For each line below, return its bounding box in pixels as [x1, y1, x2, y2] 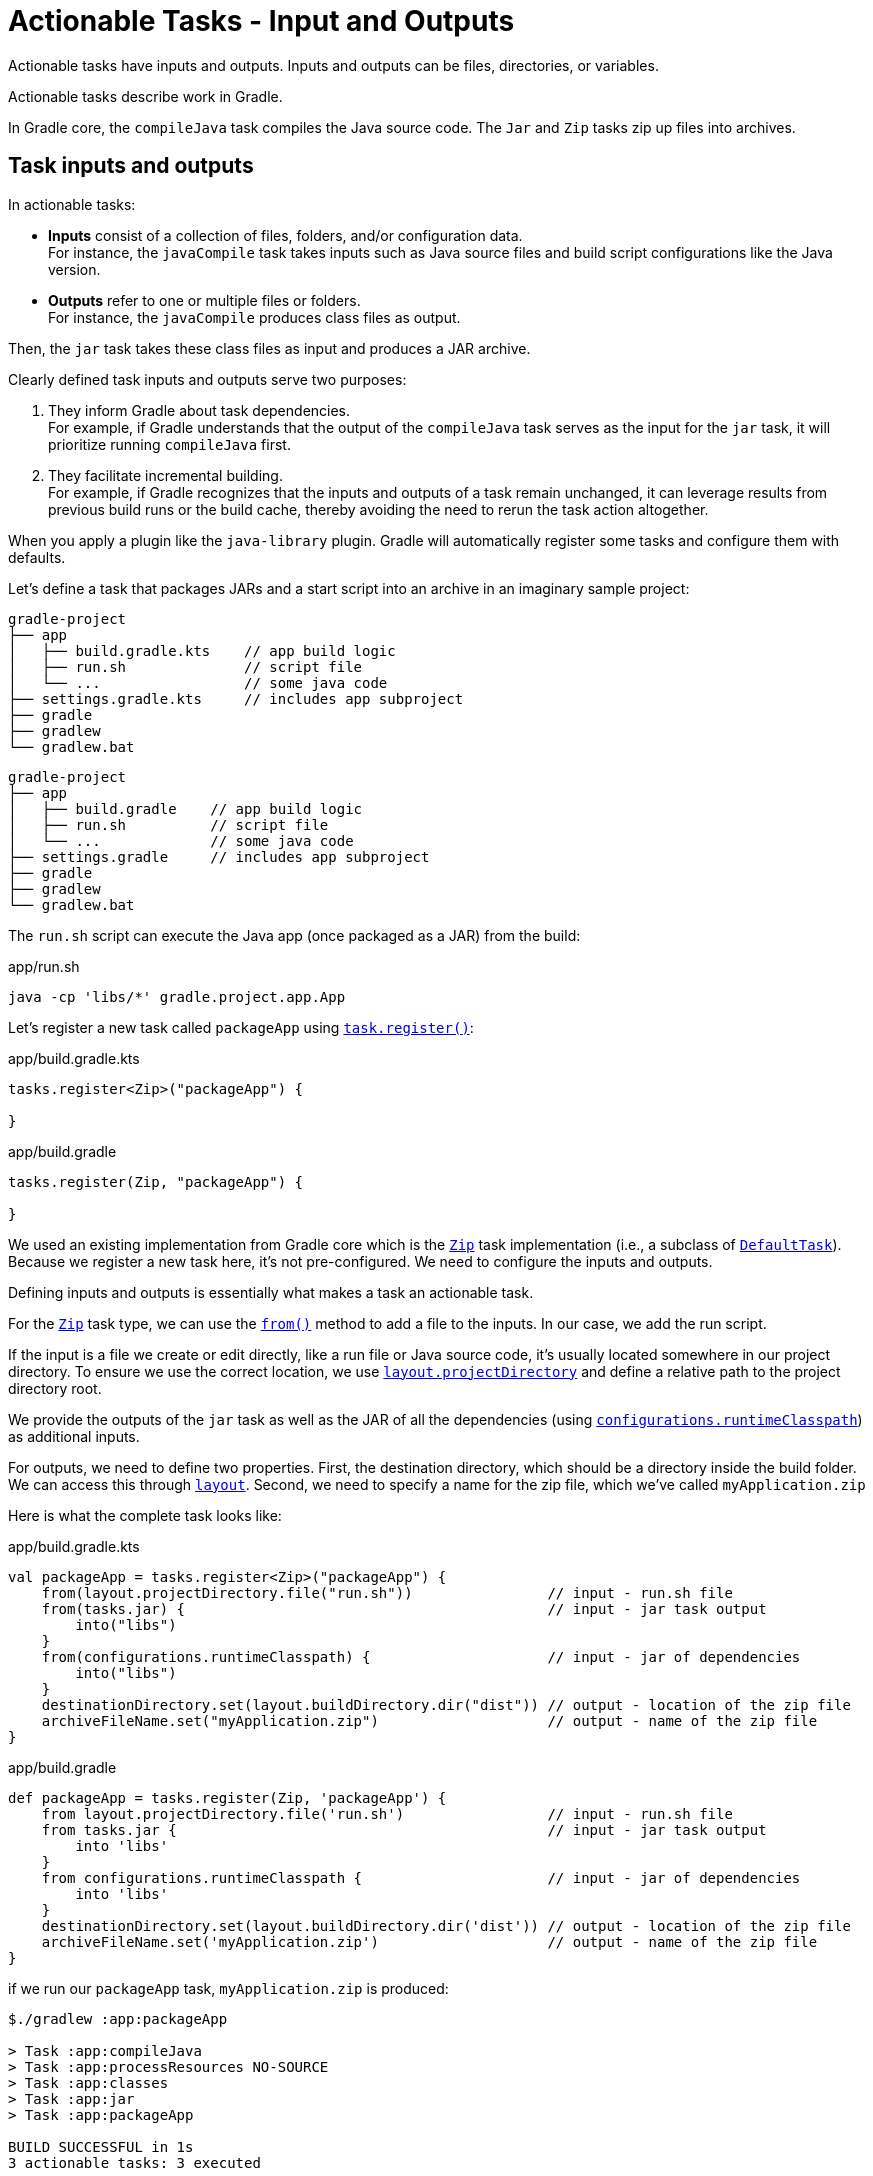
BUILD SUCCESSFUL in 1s [8, 2138, 194, 2155]
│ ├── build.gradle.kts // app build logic [8, 642, 396, 659]
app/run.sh [8, 957, 80, 975]
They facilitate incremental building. [48, 466, 283, 484]
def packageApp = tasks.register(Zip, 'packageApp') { [8, 1789, 447, 1806]
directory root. [8, 1379, 102, 1397]
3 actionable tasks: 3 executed [8, 2154, 261, 2171]
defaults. [8, 548, 66, 566]
